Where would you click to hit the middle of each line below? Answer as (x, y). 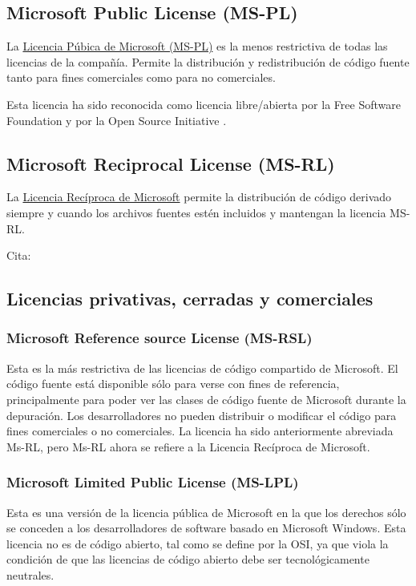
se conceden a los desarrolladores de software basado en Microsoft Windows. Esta (206, 528)
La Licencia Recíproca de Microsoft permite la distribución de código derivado (199, 197)
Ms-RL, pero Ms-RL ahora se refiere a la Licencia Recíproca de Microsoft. (188, 446)
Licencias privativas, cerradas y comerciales (190, 299)
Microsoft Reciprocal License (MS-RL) (171, 163)
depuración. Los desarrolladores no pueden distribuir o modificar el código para (202, 415)
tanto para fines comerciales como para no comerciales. (141, 77)
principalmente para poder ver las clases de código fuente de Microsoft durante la (206, 399)
